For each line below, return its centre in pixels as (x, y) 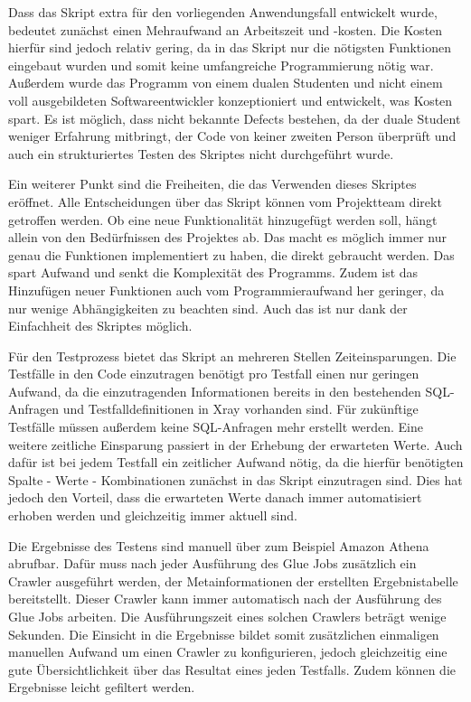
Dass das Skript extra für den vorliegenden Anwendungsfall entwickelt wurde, (223, 12)
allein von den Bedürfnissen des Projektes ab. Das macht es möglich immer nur (227, 237)
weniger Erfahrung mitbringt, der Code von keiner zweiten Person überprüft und (232, 136)
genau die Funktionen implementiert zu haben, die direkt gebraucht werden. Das (231, 254)
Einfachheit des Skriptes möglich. (100, 326)
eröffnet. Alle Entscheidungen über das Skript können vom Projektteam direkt (225, 201)
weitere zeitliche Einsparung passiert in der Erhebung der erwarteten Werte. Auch (235, 444)
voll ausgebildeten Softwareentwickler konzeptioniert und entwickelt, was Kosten (231, 100)
